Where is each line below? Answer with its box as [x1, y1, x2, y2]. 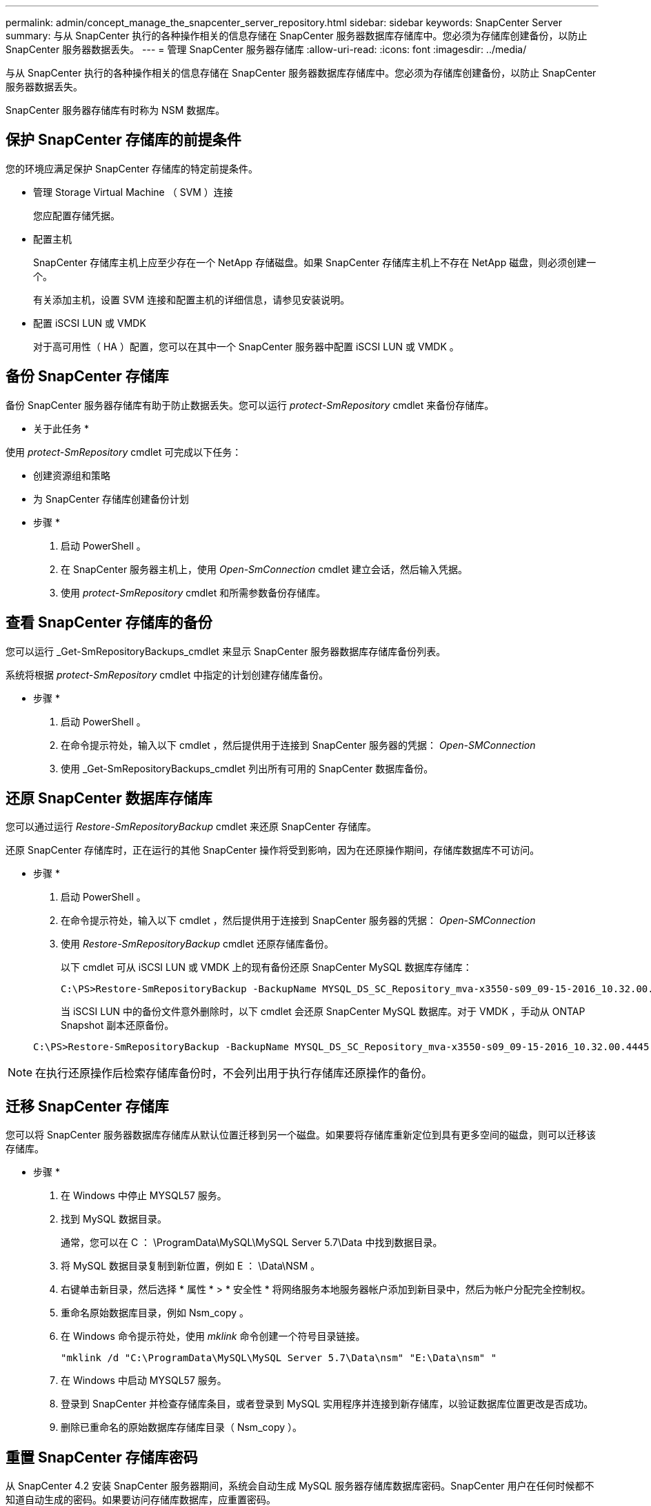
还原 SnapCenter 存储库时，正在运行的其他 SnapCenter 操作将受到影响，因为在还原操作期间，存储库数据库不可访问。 [6, 844, 540, 856]
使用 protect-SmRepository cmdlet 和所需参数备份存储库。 [61, 586, 326, 599]
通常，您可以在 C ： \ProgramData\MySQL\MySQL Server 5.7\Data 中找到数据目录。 [61, 1236, 443, 1249]
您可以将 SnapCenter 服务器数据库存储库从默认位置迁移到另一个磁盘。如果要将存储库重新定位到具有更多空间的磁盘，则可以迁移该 [6, 1129, 597, 1141]
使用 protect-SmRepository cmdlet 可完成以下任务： [6, 445, 242, 458]
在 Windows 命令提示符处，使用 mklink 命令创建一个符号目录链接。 [61, 1330, 365, 1343]
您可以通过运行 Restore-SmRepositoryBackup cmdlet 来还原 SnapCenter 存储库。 [6, 821, 377, 833]
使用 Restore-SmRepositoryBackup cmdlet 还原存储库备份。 [61, 938, 334, 950]
